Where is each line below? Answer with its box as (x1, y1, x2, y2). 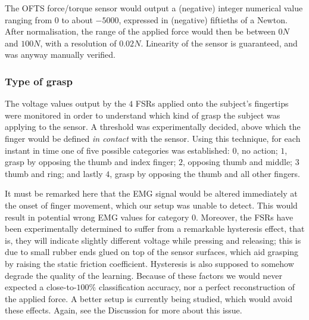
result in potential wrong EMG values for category (5, 210, 189, 223)
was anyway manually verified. (5, 48, 116, 61)
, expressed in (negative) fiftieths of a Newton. (118, 13, 288, 26)
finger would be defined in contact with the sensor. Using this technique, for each (5, 132, 301, 144)
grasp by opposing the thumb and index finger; (5, 156, 176, 168)
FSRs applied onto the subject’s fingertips (135, 97, 289, 110)
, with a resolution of (40, 36, 117, 49)
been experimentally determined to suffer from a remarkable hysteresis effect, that (5, 222, 305, 235)
